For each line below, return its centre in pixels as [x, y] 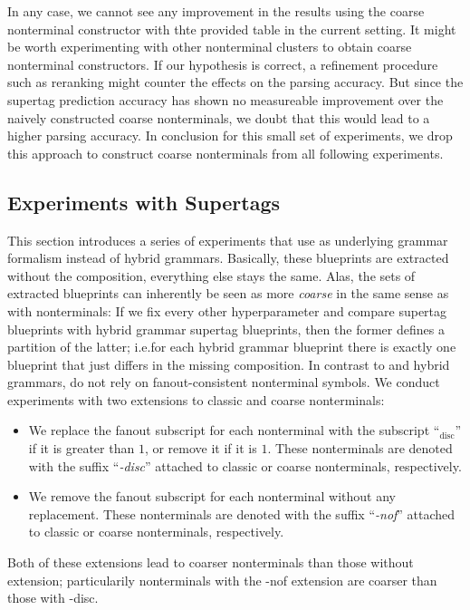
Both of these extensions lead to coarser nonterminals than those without [211, 562]
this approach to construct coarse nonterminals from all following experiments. [225, 153]
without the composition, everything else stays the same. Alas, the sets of [211, 275]
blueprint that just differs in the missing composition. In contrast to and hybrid [229, 364]
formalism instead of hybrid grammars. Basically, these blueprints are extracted [228, 258]
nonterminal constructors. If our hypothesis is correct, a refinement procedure [223, 64]
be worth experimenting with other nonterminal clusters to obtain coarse [210, 47]
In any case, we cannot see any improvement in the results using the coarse [216, 11]
